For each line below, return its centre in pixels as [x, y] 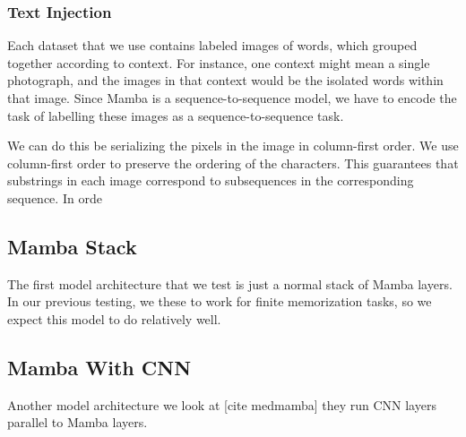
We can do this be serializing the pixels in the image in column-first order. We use [233, 146]
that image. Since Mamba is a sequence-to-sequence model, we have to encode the [232, 98]
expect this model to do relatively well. [114, 318]
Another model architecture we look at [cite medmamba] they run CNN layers [222, 404]
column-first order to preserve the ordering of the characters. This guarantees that [233, 163]
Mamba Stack [72, 246]
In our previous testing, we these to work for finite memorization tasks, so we [220, 301]
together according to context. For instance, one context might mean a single [219, 62]
